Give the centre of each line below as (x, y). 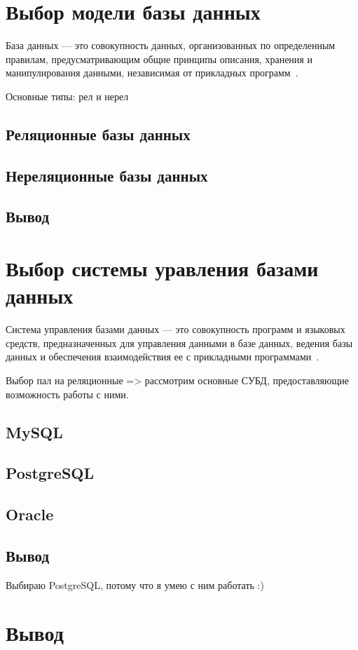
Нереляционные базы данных (107, 175)
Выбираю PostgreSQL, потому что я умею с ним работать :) (135, 584)
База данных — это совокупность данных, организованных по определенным (171, 45)
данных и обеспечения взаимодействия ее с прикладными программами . (163, 357)
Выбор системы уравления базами (162, 268)
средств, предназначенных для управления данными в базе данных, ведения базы (179, 343)
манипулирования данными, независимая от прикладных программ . (152, 73)
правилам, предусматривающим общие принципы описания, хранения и (159, 59)
